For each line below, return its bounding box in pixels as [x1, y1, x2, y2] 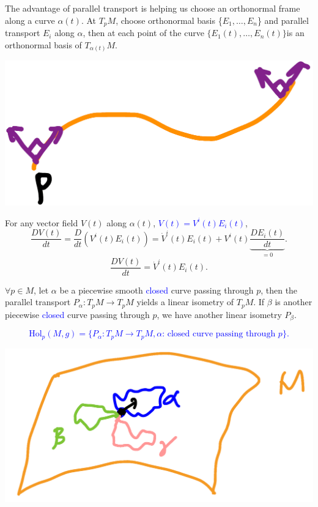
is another [275, 295, 312, 308]
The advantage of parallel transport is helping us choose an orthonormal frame [5, 2, 300, 14]
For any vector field [5, 216, 78, 229]
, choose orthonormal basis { [116, 13, 223, 26]
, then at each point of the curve [83, 26, 204, 39]
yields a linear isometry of [136, 295, 234, 308]
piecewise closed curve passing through [5, 308, 150, 320]
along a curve [5, 13, 55, 26]
